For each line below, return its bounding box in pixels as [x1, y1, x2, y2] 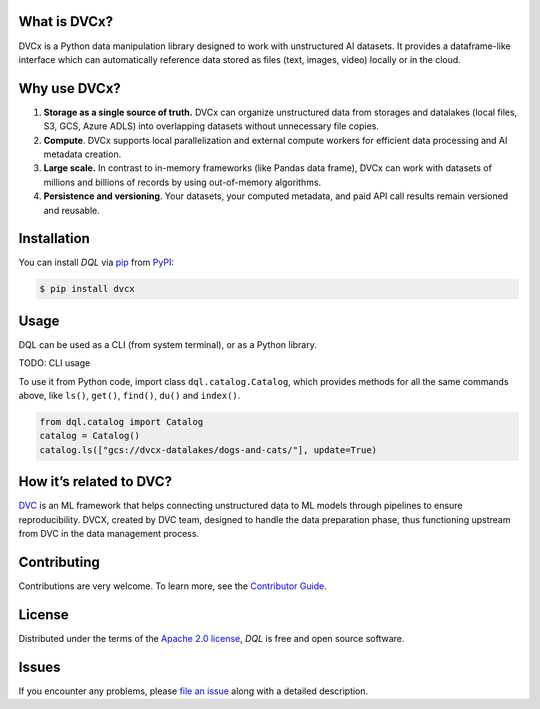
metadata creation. [43, 148, 122, 160]
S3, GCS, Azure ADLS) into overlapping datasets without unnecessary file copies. [43, 120, 380, 132]
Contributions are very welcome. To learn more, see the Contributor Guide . [18, 580, 327, 592]
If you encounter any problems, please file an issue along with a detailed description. [18, 685, 369, 697]
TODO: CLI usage [18, 357, 91, 369]
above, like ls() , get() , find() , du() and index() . [18, 390, 241, 402]
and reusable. [43, 204, 100, 216]
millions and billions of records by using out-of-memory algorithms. [43, 176, 322, 188]
